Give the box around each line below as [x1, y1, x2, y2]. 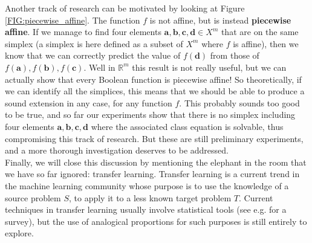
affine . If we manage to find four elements [5, 25, 161, 38]
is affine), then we [233, 37, 299, 50]
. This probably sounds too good [179, 96, 300, 109]
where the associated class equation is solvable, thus [91, 120, 284, 132]
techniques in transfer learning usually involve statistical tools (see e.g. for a [5, 203, 287, 216]
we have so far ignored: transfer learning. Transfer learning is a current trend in [5, 167, 300, 180]
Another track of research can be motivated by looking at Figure [5, 2, 245, 14]
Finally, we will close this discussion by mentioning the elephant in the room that [5, 155, 307, 168]
